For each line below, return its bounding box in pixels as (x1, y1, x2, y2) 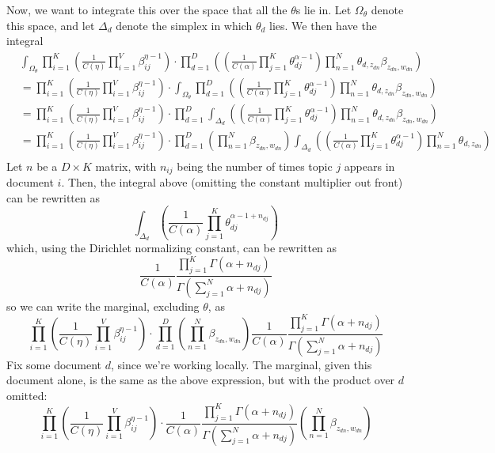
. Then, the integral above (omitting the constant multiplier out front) (61, 174, 403, 191)
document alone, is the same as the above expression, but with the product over (6, 372, 395, 388)
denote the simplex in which (116, 17, 253, 33)
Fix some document (6, 356, 102, 372)
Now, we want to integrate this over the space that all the (6, 2, 287, 17)
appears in (344, 157, 395, 174)
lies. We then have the (269, 17, 377, 33)
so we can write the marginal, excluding (6, 297, 200, 314)
